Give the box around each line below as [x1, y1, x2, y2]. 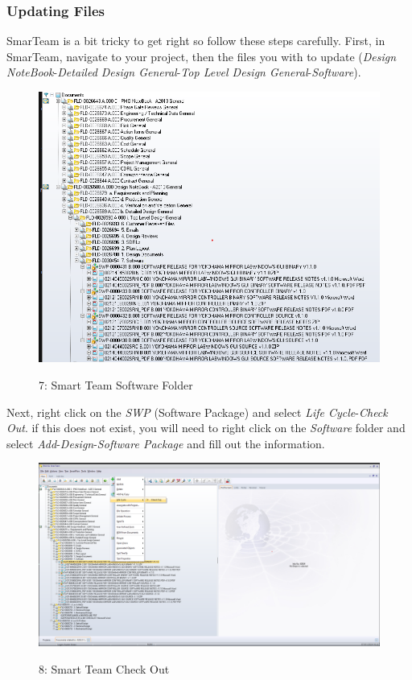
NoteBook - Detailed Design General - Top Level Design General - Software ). [6, 64, 361, 80]
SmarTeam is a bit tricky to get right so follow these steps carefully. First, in [6, 32, 385, 49]
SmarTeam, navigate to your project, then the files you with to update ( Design [6, 47, 397, 64]
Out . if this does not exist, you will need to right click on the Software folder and [6, 419, 406, 436]
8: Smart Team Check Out [39, 660, 170, 677]
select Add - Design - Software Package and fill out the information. [6, 435, 325, 451]
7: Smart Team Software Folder [39, 377, 193, 394]
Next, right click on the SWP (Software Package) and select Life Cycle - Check [6, 403, 388, 420]
